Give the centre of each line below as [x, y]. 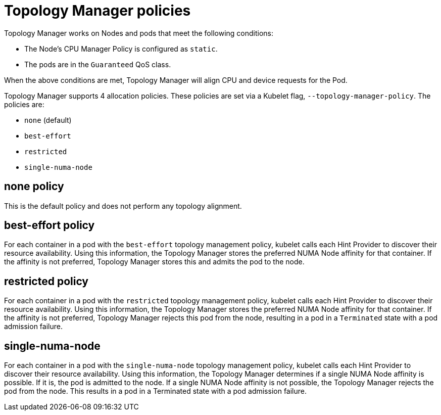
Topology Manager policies [97, 11]
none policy [34, 187]
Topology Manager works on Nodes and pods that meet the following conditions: [139, 33]
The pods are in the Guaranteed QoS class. [98, 64]
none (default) [48, 120]
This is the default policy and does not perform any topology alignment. [123, 206]
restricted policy [46, 281]
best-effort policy [50, 225]
